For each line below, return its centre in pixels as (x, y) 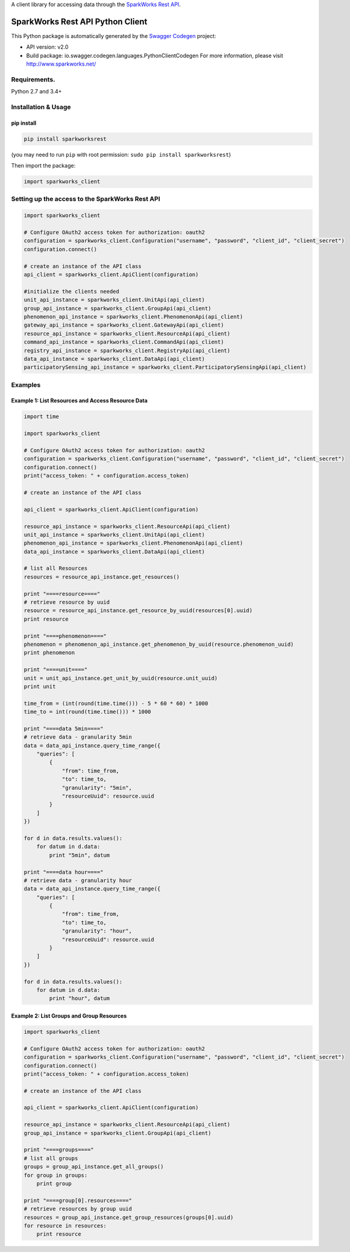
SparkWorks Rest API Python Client (79, 21)
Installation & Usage (41, 107)
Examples (26, 384)
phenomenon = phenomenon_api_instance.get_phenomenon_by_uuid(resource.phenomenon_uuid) (159, 644)
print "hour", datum (80, 998)
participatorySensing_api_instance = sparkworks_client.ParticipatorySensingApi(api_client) (165, 367)
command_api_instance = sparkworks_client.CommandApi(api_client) (124, 342)
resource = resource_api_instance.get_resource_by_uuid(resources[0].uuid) (138, 611)
